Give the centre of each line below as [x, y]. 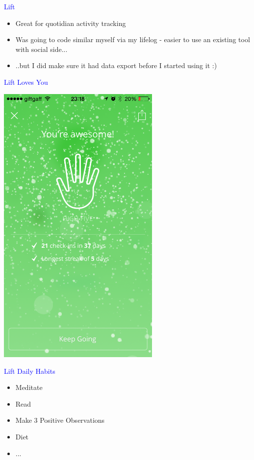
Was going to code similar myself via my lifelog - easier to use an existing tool [133, 39]
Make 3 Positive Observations [60, 420]
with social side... [41, 49]
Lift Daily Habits [30, 371]
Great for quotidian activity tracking [71, 23]
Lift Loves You [26, 82]
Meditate [29, 387]
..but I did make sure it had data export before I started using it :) [116, 65]
